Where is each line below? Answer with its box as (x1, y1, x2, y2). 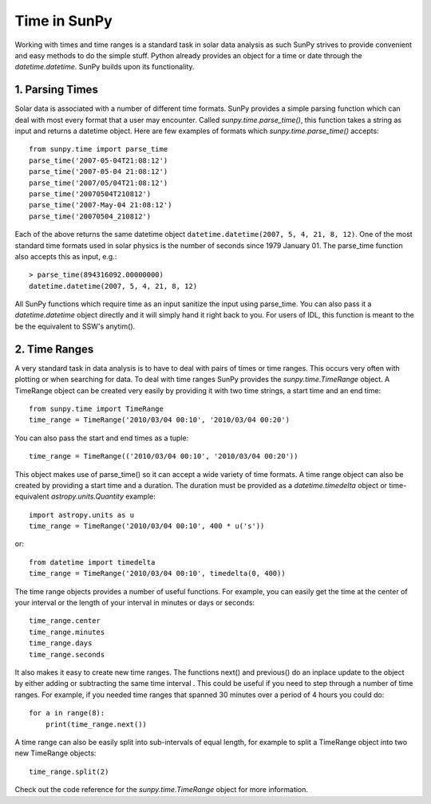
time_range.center (29, 617, 101, 625)
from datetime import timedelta (29, 558, 156, 566)
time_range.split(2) (29, 767, 109, 776)
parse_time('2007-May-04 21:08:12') (29, 200, 172, 210)
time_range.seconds (29, 650, 105, 659)
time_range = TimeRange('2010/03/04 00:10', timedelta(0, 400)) (29, 569, 287, 578)
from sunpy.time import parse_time (29, 144, 168, 154)
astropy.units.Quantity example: (50, 491, 156, 502)
